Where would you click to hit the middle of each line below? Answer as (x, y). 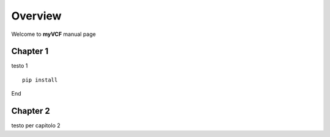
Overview (36, 16)
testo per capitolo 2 (36, 125)
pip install (40, 80)
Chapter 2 (31, 111)
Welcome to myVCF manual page (53, 34)
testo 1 (20, 66)
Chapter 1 (30, 51)
